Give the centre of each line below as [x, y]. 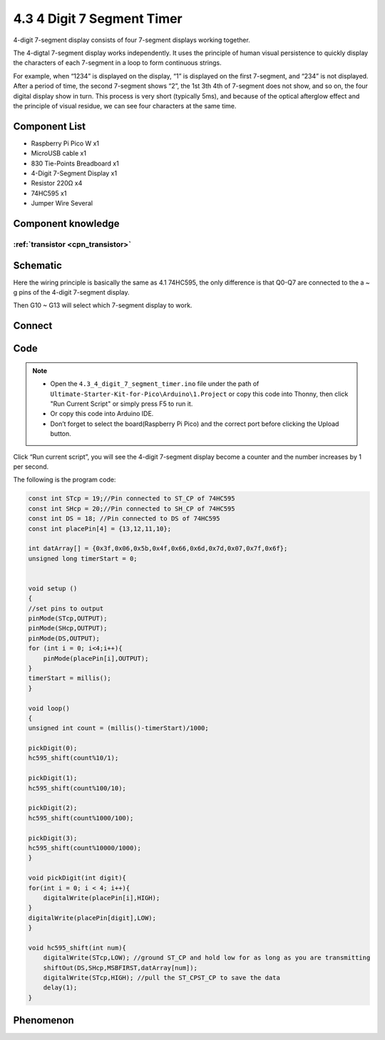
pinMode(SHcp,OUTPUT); [68, 628]
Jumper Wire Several [62, 203]
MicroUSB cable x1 [59, 153]
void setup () [53, 588]
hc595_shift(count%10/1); [73, 758]
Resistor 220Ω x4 [57, 183]
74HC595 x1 [49, 193]
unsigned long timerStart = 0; [83, 559]
